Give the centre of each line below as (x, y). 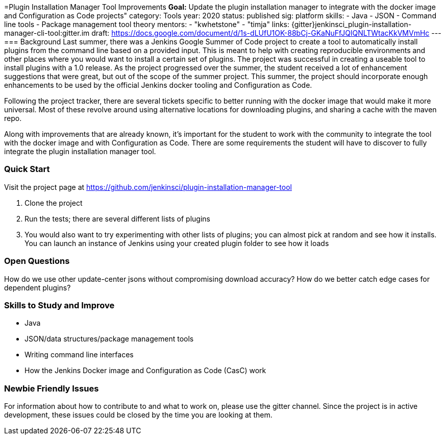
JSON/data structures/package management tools (109, 339)
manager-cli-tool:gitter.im (47, 33)
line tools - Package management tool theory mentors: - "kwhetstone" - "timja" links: (147, 24)
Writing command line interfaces (79, 355)
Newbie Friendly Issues (52, 388)
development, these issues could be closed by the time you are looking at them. (138, 415)
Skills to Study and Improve (59, 305)
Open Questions (37, 261)
